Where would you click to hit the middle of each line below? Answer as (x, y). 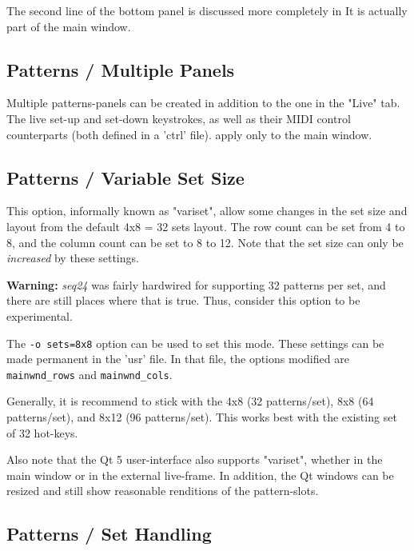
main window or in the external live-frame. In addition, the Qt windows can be (200, 475)
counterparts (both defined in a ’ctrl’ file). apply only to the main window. (189, 134)
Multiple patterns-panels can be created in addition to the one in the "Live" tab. (203, 103)
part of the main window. (69, 26)
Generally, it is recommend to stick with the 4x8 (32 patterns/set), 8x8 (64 (190, 401)
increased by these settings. (73, 258)
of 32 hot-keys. (42, 432)
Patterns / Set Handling (109, 534)
